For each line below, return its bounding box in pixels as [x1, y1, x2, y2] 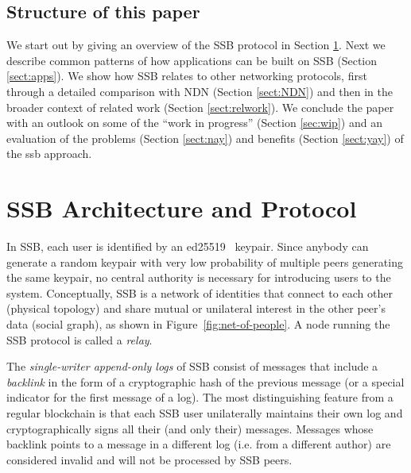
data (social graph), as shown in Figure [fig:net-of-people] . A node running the [6, 316, 390, 333]
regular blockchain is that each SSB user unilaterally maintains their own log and [6, 405, 403, 421]
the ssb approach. [6, 145, 92, 162]
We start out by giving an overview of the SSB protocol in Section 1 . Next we [6, 37, 386, 53]
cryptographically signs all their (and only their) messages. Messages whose [6, 420, 374, 436]
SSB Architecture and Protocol [6, 192, 357, 225]
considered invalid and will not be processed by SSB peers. [6, 451, 293, 467]
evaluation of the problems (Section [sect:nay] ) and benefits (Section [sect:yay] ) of [6, 129, 404, 146]
